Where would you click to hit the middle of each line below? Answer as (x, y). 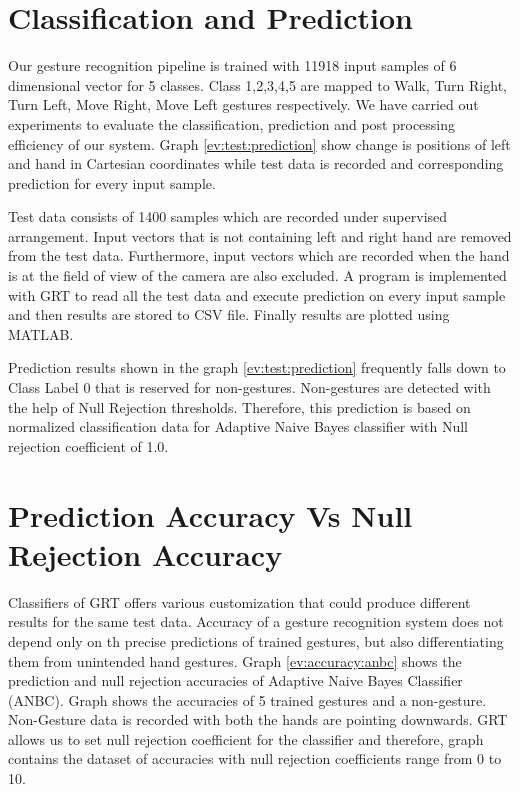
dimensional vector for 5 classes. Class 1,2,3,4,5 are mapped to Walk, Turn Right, (257, 84)
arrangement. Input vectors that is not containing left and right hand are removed (260, 235)
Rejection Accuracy (145, 553)
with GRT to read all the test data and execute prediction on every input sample (257, 294)
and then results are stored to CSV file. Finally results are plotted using (229, 314)
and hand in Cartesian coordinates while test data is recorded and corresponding (256, 163)
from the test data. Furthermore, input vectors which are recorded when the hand (259, 255)
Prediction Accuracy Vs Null (210, 514)
